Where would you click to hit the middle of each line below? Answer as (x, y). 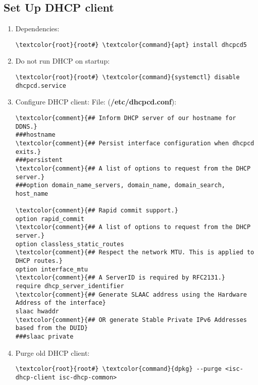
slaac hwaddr (37, 312)
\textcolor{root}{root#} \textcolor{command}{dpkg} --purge (118, 369)
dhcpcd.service (41, 86)
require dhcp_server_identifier (70, 286)
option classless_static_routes (70, 244)
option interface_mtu (51, 269)
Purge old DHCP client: (53, 352)
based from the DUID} (51, 328)
